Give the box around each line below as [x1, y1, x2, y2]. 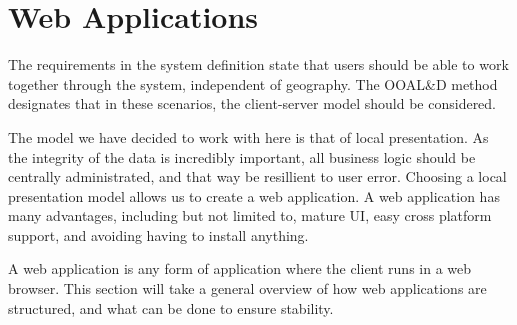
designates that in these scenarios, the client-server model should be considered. [8, 93, 497, 114]
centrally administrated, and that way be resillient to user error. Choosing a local [8, 166, 507, 187]
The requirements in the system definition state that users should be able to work [8, 54, 509, 75]
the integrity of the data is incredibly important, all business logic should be [8, 146, 476, 167]
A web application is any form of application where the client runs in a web [8, 258, 472, 279]
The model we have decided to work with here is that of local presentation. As [8, 126, 489, 147]
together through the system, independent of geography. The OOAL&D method [8, 73, 498, 94]
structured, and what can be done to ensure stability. [8, 297, 334, 318]
